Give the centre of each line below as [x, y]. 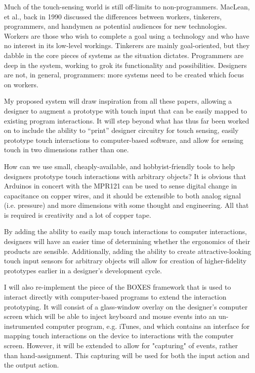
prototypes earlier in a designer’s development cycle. [83, 270]
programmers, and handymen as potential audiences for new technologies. [116, 26]
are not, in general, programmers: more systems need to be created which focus [124, 75]
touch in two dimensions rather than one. [66, 150]
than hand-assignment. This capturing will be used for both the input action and [127, 355]
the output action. [32, 365]
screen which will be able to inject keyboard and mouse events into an [110, 316]
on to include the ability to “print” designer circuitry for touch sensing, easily [121, 130]
